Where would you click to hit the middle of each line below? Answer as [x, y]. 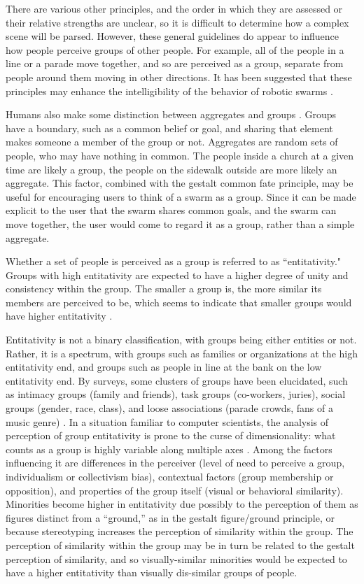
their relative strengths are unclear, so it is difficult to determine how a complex [177, 22]
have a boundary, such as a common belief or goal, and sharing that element [169, 128]
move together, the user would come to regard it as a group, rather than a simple [180, 223]
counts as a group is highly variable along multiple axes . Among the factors [169, 449]
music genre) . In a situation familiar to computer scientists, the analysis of [167, 421]
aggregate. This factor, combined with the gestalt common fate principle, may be [180, 183]
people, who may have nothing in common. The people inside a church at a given [180, 155]
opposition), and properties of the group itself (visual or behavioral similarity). [175, 490]
